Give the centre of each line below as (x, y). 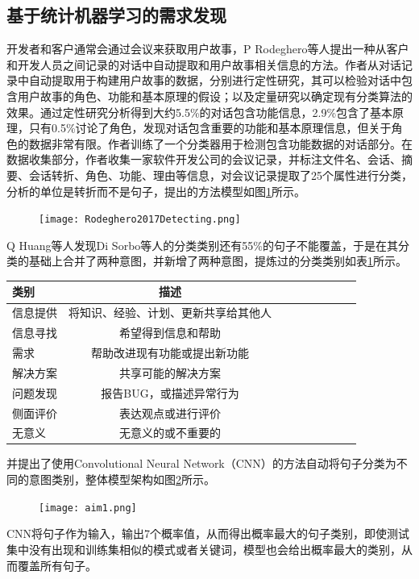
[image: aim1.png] (88, 508)
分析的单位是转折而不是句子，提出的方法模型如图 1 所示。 (156, 191)
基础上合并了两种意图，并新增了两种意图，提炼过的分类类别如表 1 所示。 (218, 261)
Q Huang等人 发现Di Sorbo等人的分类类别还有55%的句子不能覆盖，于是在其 (202, 245)
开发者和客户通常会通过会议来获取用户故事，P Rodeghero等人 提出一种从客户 (208, 49)
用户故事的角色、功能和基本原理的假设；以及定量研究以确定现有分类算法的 (215, 96)
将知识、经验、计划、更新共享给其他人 (170, 312)
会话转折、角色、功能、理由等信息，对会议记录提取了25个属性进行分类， (220, 175)
